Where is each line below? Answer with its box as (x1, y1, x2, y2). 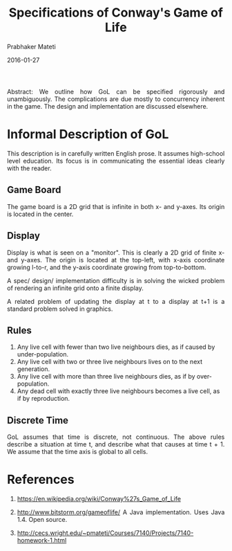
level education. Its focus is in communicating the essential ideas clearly (7, 156, 225, 165)
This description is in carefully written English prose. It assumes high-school (7, 149, 225, 157)
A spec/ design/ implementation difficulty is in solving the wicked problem (7, 276, 225, 284)
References (7, 472, 75, 487)
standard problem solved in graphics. (7, 305, 113, 313)
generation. (17, 365, 50, 373)
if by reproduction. (17, 395, 70, 403)
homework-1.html (17, 536, 67, 545)
